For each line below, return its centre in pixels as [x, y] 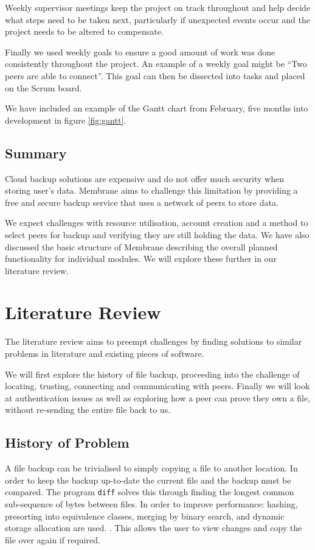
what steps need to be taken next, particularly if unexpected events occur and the [158, 19]
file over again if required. [53, 539]
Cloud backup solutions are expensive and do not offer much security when [144, 178]
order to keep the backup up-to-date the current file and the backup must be [148, 480]
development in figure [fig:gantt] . [66, 120]
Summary [36, 153]
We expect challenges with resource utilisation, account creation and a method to [157, 223]
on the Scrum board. [43, 87]
